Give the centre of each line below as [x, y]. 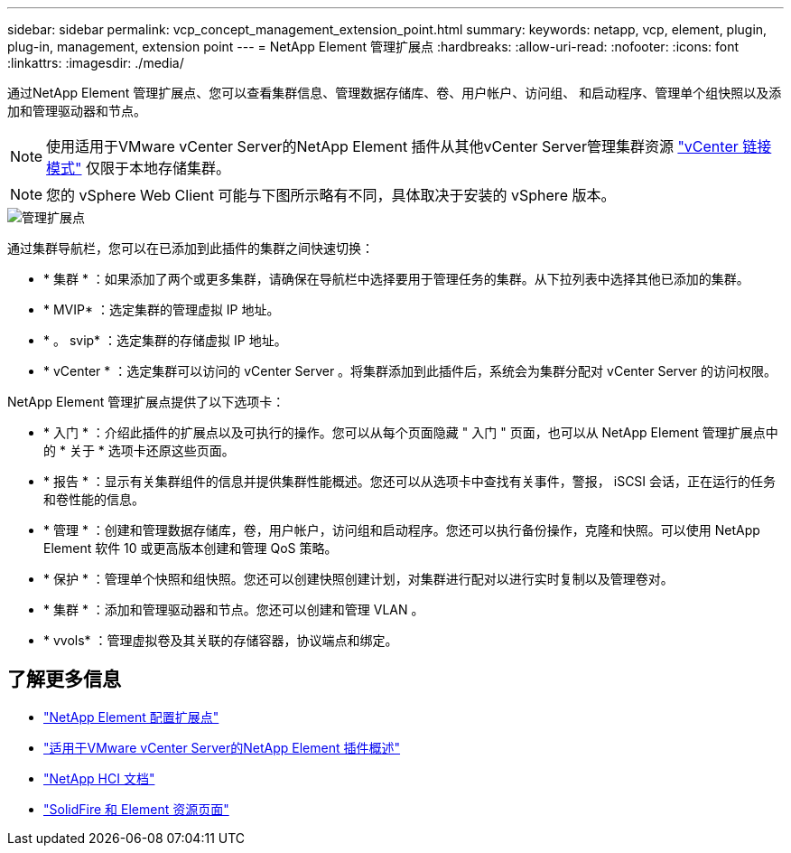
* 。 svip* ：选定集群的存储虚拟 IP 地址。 [165, 340]
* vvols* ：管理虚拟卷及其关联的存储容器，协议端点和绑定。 [221, 640]
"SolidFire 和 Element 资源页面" [136, 809]
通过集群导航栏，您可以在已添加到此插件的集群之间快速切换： [191, 248]
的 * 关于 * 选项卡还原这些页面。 [139, 450]
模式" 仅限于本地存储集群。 [139, 168]
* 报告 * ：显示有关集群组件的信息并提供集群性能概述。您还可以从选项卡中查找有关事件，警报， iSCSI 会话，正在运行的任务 [410, 481]
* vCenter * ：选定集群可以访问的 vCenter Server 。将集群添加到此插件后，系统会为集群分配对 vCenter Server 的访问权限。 [410, 371]
